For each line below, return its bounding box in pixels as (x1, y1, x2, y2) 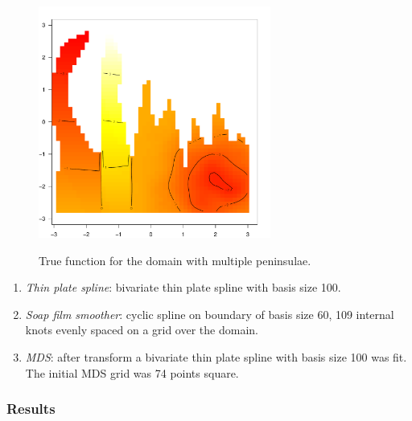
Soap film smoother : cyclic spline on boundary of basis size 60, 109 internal (25, 305, 394, 322)
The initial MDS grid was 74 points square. (25, 364, 239, 381)
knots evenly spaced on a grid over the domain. (25, 321, 258, 338)
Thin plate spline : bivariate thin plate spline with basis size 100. (25, 279, 341, 296)
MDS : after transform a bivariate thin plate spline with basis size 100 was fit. (25, 348, 407, 365)
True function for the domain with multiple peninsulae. (39, 251, 311, 268)
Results (6, 399, 56, 419)
